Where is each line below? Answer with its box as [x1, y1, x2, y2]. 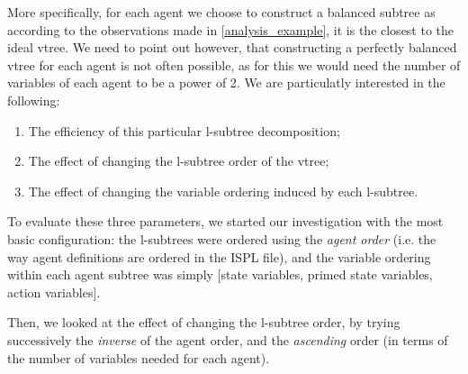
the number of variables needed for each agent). [7, 348, 270, 367]
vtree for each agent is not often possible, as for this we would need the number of [7, 55, 461, 74]
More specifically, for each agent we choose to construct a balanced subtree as [7, 3, 436, 21]
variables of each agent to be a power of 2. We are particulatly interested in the [7, 73, 445, 92]
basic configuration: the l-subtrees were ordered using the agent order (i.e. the [7, 229, 436, 248]
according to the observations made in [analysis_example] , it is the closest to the [7, 20, 454, 39]
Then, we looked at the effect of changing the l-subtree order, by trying [7, 313, 400, 332]
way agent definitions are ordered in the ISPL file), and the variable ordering [7, 247, 431, 266]
